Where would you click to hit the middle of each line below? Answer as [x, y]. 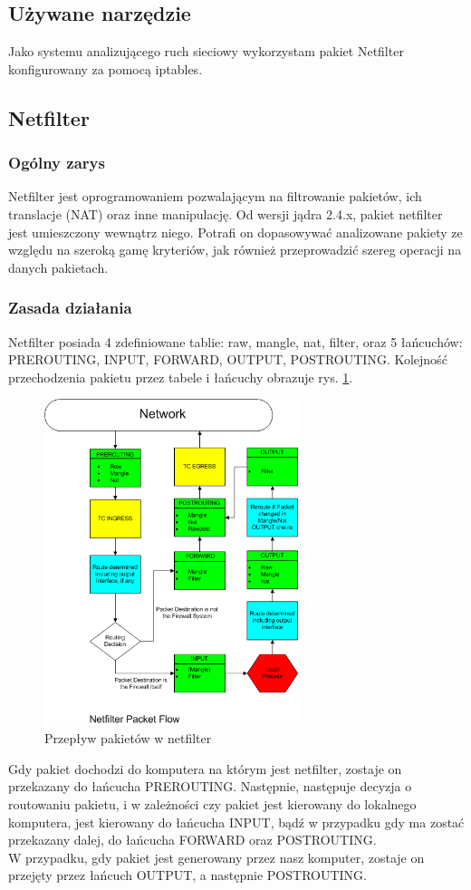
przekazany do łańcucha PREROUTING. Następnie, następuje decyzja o [210, 786]
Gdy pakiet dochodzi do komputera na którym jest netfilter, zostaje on [205, 768]
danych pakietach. [58, 267]
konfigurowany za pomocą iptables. [106, 68]
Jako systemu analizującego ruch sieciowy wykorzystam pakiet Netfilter [206, 51]
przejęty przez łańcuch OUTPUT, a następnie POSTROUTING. [187, 875]
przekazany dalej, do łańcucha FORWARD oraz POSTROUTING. [192, 840]
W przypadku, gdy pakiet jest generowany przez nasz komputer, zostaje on [216, 857]
